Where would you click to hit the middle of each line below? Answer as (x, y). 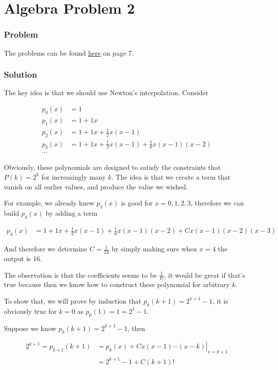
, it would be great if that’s (205, 275)
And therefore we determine (46, 249)
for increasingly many (73, 176)
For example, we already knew (49, 203)
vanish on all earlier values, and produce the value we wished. (96, 186)
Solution (20, 74)
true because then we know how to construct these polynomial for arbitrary (117, 284)
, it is (220, 300)
